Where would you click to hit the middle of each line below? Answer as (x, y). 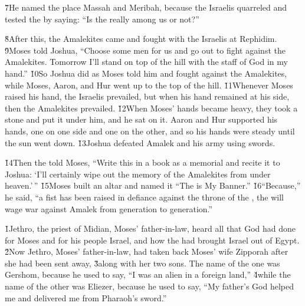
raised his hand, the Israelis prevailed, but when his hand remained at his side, (147, 96)
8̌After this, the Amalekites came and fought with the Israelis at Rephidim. (141, 39)
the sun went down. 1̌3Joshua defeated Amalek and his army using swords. (140, 142)
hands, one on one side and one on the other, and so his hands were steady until (150, 131)
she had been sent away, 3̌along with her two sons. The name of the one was (142, 263)
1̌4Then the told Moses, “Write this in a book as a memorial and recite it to (142, 162)
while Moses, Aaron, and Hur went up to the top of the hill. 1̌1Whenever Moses (149, 85)
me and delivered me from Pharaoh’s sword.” (86, 297)
